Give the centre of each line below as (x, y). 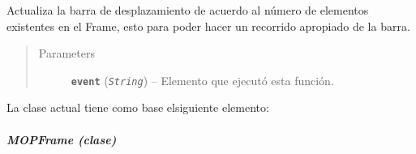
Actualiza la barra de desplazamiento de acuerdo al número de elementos (188, 10)
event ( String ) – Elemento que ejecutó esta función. (202, 80)
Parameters (66, 53)
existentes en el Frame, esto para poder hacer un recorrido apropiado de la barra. (208, 26)
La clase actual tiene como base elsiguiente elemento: (138, 107)
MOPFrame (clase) (62, 139)
